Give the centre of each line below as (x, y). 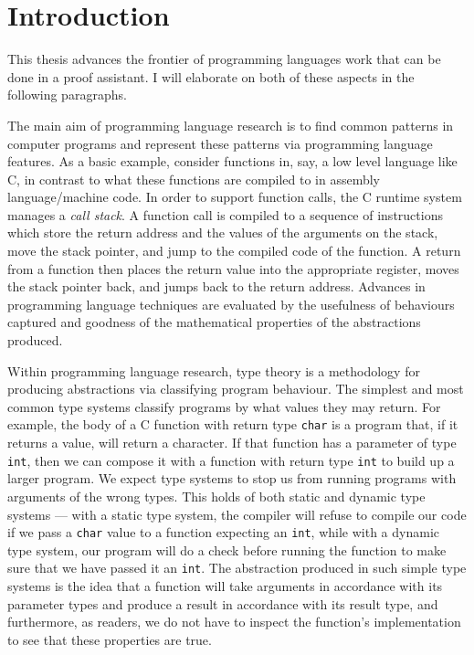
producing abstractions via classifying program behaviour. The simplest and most (236, 389)
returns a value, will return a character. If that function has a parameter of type (232, 443)
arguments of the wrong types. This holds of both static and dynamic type (216, 496)
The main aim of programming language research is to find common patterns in (231, 125)
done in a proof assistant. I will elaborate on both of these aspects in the (211, 76)
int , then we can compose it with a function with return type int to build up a (231, 460)
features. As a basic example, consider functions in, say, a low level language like (232, 161)
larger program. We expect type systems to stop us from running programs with (232, 478)
